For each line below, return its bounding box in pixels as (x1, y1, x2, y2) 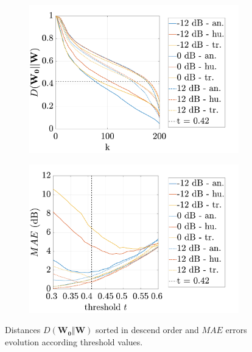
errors (225, 323, 247, 336)
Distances (5, 323, 41, 336)
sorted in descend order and (95, 323, 199, 336)
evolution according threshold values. (5, 336, 143, 348)
